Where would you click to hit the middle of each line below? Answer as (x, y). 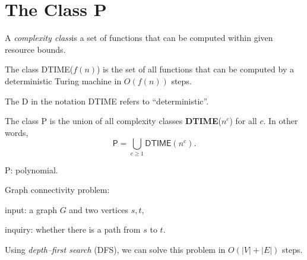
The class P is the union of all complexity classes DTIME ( (113, 121)
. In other (281, 121)
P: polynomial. (31, 169)
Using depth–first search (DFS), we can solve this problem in (115, 249)
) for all (243, 121)
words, (17, 132)
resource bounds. (35, 49)
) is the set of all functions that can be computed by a (195, 69)
